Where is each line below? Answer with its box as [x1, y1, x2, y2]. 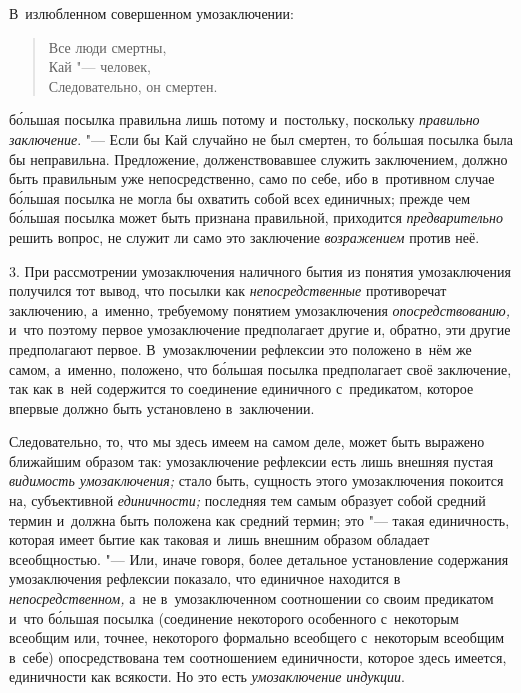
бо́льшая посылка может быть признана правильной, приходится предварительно [9, 207, 503, 228]
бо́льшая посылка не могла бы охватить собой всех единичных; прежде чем [9, 187, 471, 208]
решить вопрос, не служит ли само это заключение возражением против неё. [9, 226, 480, 247]
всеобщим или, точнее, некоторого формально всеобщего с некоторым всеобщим [9, 627, 505, 648]
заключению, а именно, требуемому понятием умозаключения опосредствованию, [9, 299, 510, 320]
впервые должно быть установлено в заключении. [9, 397, 315, 418]
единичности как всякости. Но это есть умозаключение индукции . [9, 666, 405, 687]
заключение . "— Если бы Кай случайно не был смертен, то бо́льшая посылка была [9, 128, 513, 149]
